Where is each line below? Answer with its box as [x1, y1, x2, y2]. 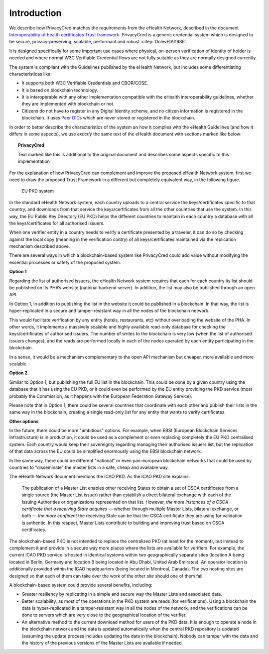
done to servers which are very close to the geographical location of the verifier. [21, 612, 187, 618]
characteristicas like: [9, 71, 52, 77]
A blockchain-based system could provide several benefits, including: [9, 582, 153, 588]
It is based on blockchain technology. [21, 87, 99, 93]
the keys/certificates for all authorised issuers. [9, 220, 105, 226]
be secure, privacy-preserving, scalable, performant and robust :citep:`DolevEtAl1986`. [9, 39, 188, 45]
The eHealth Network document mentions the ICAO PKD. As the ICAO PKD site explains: [9, 473, 190, 480]
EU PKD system [21, 188, 54, 194]
